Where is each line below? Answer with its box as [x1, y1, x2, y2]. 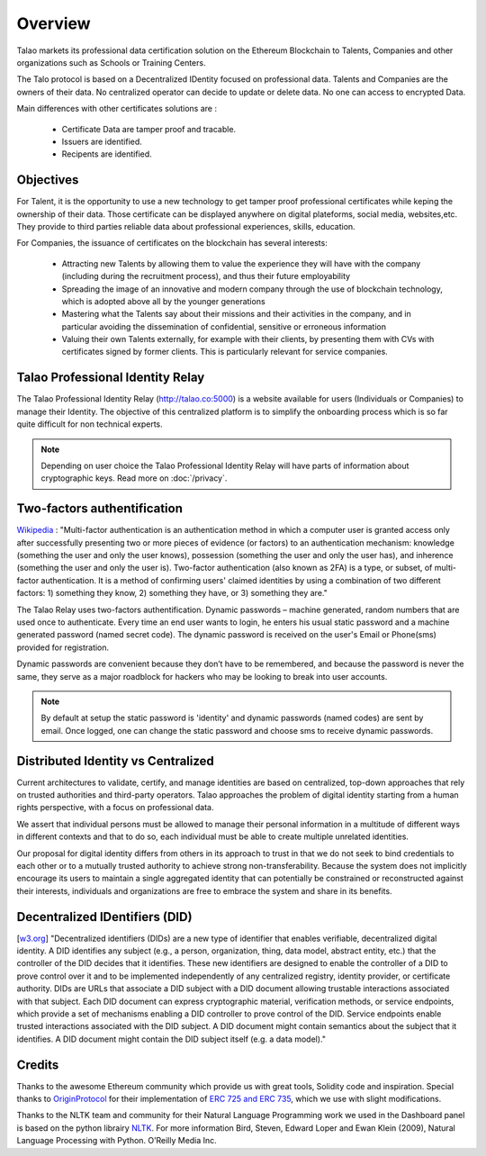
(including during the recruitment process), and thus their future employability [61, 271, 351, 282]
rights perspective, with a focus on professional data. [16, 802, 215, 813]
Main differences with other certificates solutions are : [16, 104, 218, 114]
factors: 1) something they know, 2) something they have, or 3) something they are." [16, 588, 328, 599]
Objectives [16, 172, 79, 188]
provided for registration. [16, 642, 110, 653]
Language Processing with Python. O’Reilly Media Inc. [16, 1135, 218, 1146]
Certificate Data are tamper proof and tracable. [61, 123, 237, 134]
